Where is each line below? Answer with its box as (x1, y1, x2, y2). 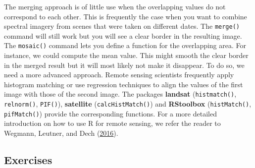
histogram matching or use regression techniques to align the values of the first (4, 79, 243, 89)
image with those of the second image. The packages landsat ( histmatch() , (4, 89, 237, 99)
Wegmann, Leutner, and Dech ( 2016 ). (4, 128, 118, 138)
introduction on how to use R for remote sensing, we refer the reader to (4, 118, 221, 128)
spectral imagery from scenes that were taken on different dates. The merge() (4, 21, 240, 31)
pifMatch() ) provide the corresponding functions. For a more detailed (4, 108, 217, 118)
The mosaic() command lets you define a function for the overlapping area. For (4, 40, 247, 51)
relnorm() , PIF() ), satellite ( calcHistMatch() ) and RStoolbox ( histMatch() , (4, 99, 252, 109)
